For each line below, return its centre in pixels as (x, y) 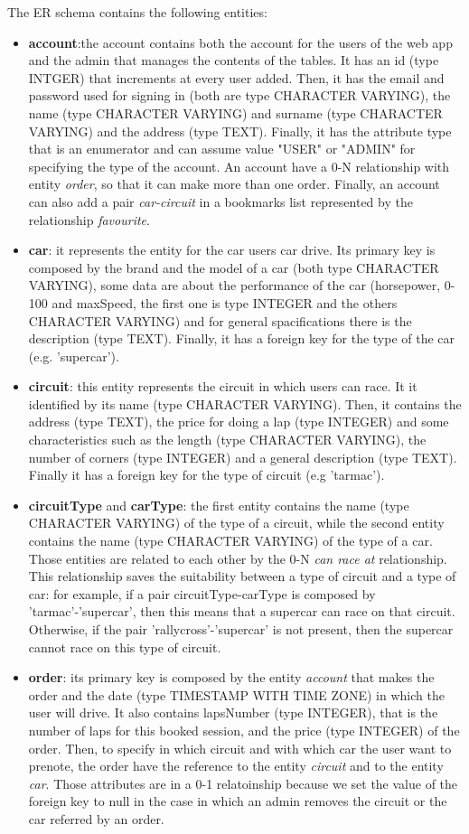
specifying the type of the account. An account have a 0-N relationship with (239, 166)
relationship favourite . (89, 219)
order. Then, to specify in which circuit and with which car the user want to (240, 748)
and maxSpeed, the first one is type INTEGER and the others (225, 302)
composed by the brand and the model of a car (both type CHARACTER (234, 267)
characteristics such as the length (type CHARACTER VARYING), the (227, 440)
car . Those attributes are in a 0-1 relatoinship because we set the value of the (243, 783)
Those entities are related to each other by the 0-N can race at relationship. (238, 558)
